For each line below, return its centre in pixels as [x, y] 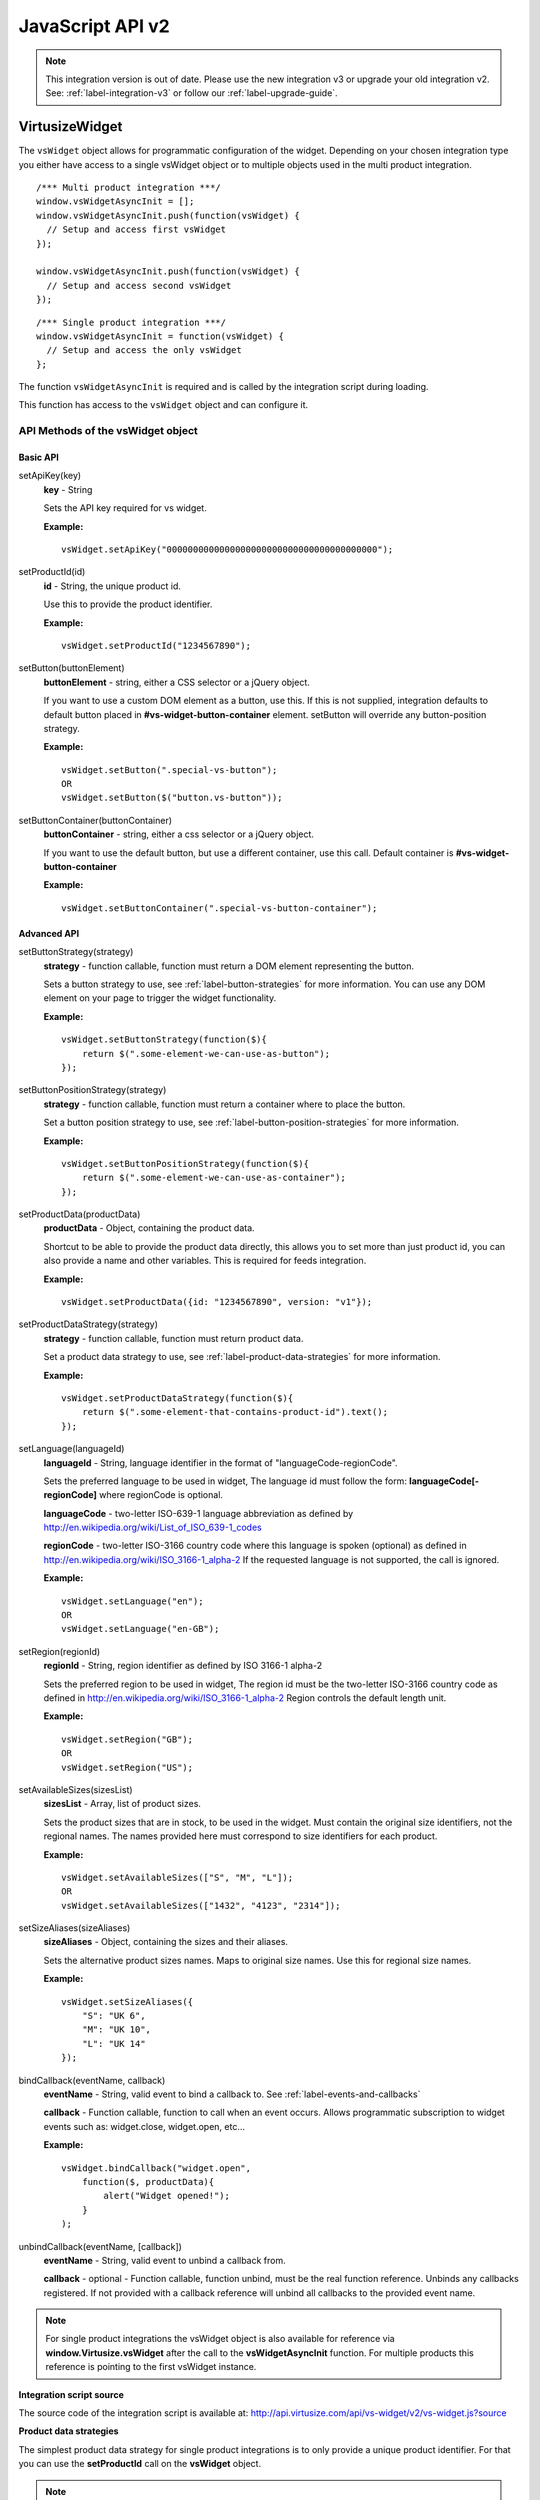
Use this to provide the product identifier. [128, 604]
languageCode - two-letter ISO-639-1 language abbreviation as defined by [198, 1513]
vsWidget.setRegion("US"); [127, 1767]
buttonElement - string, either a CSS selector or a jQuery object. [176, 682]
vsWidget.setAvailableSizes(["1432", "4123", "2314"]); [201, 1905]
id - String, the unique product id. [112, 586]
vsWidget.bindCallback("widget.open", [156, 2168]
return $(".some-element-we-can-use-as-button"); [205, 1053]
